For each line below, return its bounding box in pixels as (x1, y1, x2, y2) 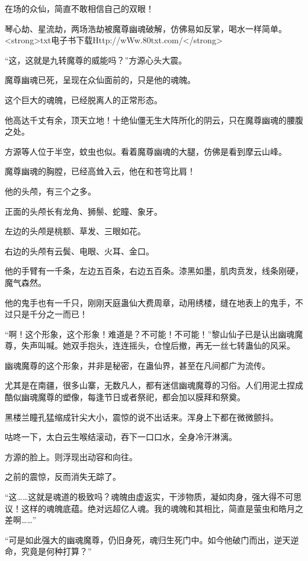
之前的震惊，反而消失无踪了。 (5, 470, 121, 483)
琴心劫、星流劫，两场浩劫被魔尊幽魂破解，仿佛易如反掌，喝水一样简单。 (5, 22, 287, 34)
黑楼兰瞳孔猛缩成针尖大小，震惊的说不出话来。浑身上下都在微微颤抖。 (5, 410, 278, 423)
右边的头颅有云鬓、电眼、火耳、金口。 (5, 244, 154, 257)
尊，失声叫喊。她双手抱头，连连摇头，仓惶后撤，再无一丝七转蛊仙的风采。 (5, 339, 295, 352)
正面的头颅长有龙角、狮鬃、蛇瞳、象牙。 (5, 205, 162, 217)
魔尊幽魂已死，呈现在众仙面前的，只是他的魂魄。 (5, 74, 195, 86)
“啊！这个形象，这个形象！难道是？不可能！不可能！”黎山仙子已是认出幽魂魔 (5, 327, 303, 340)
